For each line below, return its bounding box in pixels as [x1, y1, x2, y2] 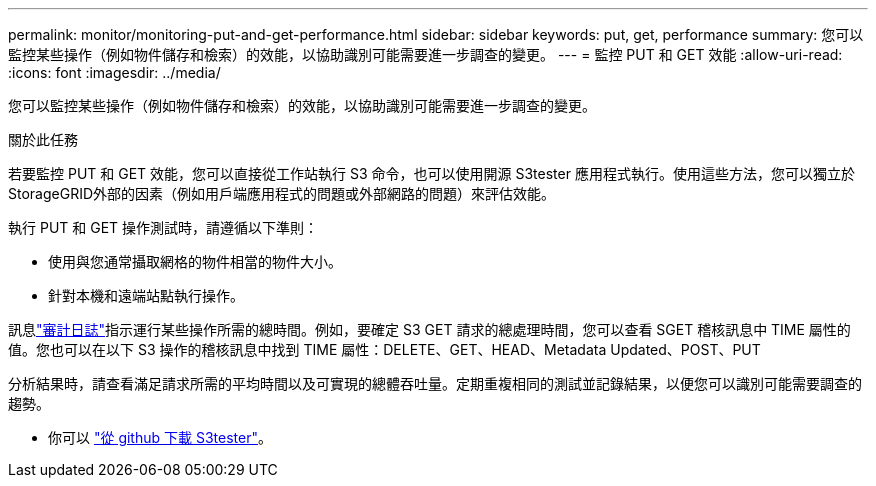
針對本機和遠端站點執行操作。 [48, 287, 244, 304]
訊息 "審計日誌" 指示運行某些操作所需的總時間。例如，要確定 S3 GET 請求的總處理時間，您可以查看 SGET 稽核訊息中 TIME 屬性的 [8, 321, 851, 338]
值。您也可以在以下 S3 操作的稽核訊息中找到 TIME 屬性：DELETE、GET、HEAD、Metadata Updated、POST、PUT [8, 341, 761, 358]
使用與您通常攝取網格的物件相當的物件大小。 [48, 253, 342, 270]
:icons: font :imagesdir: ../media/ [8, 64, 221, 81]
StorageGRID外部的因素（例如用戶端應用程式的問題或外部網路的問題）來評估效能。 [8, 185, 556, 202]
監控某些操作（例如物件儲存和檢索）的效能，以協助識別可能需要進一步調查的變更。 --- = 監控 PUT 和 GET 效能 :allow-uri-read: [8, 46, 843, 63]
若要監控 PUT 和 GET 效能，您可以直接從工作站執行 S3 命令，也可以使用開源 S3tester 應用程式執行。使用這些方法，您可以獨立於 [8, 165, 855, 182]
